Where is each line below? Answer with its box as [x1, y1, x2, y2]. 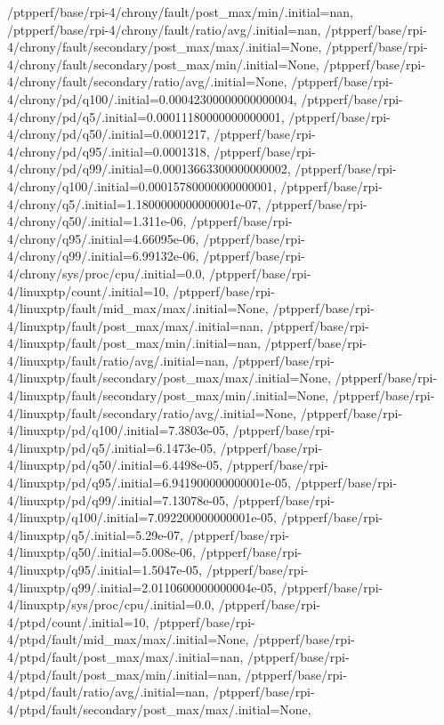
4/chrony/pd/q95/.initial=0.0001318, [7, 141, 210, 160]
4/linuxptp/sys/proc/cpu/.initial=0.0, [7, 595, 214, 614]
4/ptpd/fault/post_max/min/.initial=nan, [7, 665, 241, 683]
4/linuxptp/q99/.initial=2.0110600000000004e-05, [7, 577, 278, 596]
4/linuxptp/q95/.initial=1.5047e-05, [7, 560, 203, 578]
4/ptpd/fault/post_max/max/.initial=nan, [7, 647, 244, 665]
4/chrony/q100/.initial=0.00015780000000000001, [7, 176, 277, 195]
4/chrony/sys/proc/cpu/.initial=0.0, [7, 263, 206, 282]
